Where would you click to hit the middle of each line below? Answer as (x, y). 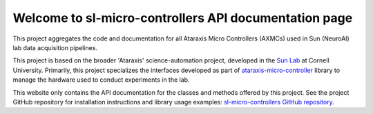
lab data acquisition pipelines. (55, 47)
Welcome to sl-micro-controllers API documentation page (183, 18)
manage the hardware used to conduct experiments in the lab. (101, 80)
